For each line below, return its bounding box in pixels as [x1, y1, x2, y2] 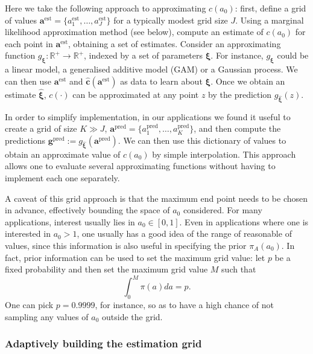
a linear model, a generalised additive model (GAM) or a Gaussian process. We [5, 63, 298, 76]
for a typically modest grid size [113, 13, 228, 26]
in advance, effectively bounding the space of [5, 204, 170, 216]
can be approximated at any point [72, 88, 199, 100]
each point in [5, 37, 53, 50]
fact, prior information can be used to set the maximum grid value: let [5, 251, 265, 263]
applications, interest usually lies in [5, 215, 135, 228]
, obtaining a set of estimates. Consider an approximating [68, 37, 281, 50]
